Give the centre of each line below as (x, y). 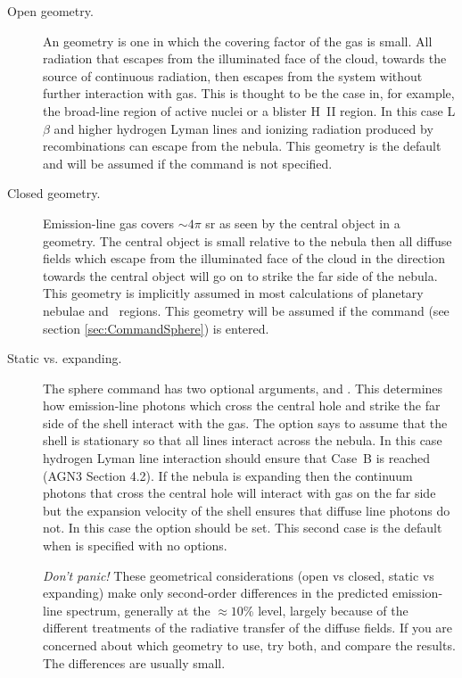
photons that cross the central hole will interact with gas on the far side (239, 493)
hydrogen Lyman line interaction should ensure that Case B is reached (237, 458)
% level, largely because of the (326, 610)
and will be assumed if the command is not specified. (188, 163)
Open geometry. (50, 11)
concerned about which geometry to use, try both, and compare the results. (249, 645)
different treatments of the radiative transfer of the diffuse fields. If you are (248, 628)
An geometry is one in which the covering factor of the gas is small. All (238, 41)
